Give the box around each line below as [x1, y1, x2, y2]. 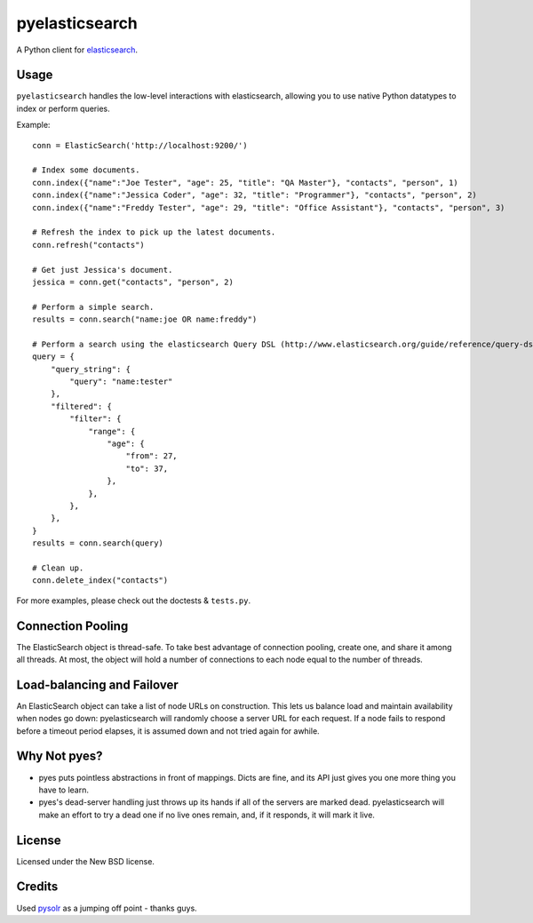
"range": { [88, 426, 136, 436]
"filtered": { [50, 401, 113, 411]
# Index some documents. [32, 165, 140, 175]
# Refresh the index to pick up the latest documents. [32, 227, 276, 237]
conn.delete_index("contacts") [32, 576, 169, 585]
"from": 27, [125, 451, 178, 461]
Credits [16, 879, 59, 895]
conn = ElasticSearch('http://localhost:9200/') [32, 140, 248, 150]
